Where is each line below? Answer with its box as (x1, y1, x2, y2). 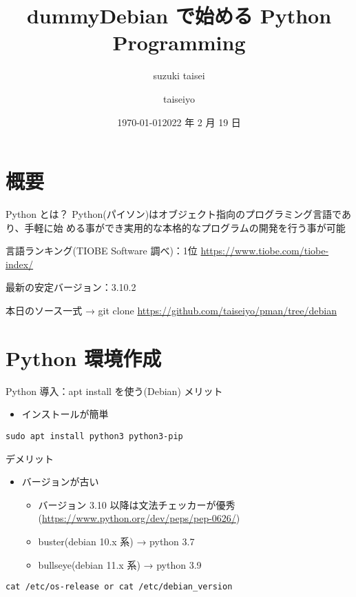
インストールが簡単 (21, 407, 109, 421)
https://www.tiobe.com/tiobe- (200, 243, 329, 258)
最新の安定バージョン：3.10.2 (6, 280, 136, 294)
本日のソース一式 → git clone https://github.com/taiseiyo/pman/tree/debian (6, 303, 337, 317)
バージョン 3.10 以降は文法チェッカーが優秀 (38, 497, 235, 512)
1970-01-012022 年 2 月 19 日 (117, 114, 241, 129)
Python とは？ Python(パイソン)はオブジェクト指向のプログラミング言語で (6, 207, 342, 221)
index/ (6, 256, 34, 271)
